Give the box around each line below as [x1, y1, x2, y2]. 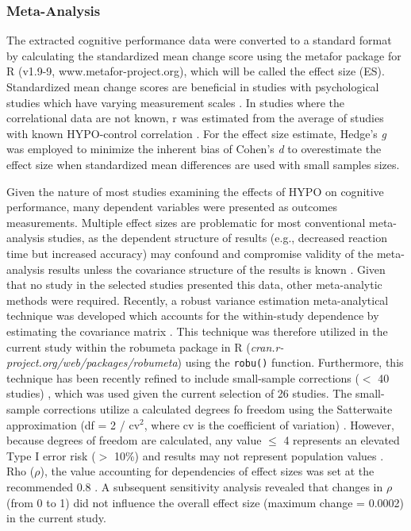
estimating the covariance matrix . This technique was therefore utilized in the [6, 322, 388, 339]
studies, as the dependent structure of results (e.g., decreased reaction [48, 229, 387, 246]
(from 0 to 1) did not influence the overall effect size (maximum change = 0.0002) [6, 494, 404, 510]
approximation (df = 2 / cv [6, 416, 140, 433]
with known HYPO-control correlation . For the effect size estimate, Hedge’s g [6, 125, 386, 141]
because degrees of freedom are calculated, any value [6, 432, 262, 448]
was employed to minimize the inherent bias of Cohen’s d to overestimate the [6, 140, 382, 157]
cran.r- [250, 338, 284, 355]
